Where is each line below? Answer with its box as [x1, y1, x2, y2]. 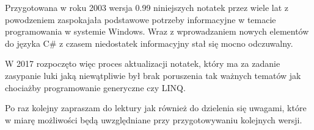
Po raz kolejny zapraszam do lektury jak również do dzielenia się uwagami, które [5, 101, 307, 114]
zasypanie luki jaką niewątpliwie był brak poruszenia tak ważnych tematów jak [5, 69, 301, 81]
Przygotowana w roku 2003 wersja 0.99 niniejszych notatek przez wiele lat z [5, 1, 289, 13]
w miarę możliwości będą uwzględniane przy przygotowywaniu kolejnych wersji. [5, 113, 302, 126]
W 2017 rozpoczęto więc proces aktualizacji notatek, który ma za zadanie [5, 57, 280, 70]
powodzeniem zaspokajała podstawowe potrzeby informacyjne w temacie [5, 13, 276, 26]
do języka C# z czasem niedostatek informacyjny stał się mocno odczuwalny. [5, 36, 293, 49]
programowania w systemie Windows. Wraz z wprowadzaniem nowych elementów [5, 25, 309, 38]
